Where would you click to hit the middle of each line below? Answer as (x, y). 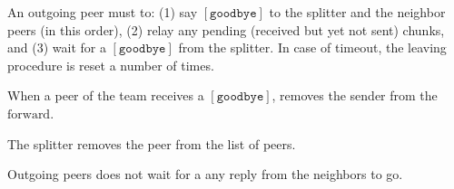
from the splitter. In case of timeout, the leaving (312, 47)
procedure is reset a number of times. (111, 65)
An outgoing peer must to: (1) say (103, 12)
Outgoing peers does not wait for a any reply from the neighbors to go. (205, 174)
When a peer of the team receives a (106, 95)
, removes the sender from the (355, 95)
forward (29, 114)
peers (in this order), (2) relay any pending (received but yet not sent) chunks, (226, 29)
